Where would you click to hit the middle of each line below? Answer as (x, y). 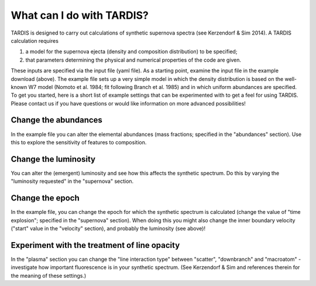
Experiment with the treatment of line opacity (95, 245)
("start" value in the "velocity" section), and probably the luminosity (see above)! (108, 228)
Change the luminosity (53, 159)
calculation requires (35, 40)
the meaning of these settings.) (49, 275)
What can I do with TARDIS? (80, 15)
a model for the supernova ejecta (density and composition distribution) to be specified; (131, 52)
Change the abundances (56, 120)
